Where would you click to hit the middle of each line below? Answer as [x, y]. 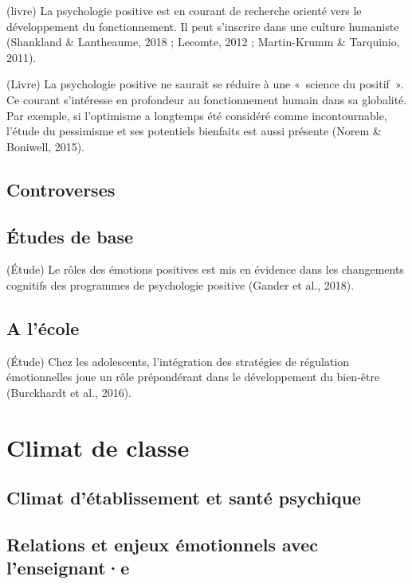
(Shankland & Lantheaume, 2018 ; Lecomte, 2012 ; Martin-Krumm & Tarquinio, [203, 42]
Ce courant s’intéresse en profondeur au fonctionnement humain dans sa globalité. [207, 99]
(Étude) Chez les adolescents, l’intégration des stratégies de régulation [178, 361]
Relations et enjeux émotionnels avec [162, 545]
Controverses [61, 189]
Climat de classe [98, 447]
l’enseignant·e [68, 568]
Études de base [70, 236]
